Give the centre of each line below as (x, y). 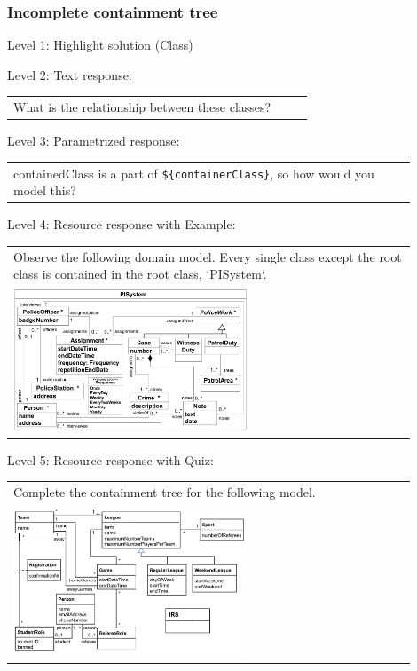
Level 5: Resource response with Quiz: (110, 459)
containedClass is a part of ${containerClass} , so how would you (194, 173)
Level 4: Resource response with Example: (122, 224)
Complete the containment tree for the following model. (165, 492)
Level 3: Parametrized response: (94, 141)
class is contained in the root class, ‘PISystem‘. (140, 274)
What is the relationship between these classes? (142, 107)
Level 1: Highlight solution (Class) (100, 45)
